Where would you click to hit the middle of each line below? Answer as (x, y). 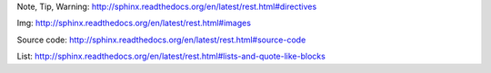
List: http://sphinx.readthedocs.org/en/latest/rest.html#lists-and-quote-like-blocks (171, 56)
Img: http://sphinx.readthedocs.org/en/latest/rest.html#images (134, 23)
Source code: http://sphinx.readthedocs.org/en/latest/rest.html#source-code (161, 40)
